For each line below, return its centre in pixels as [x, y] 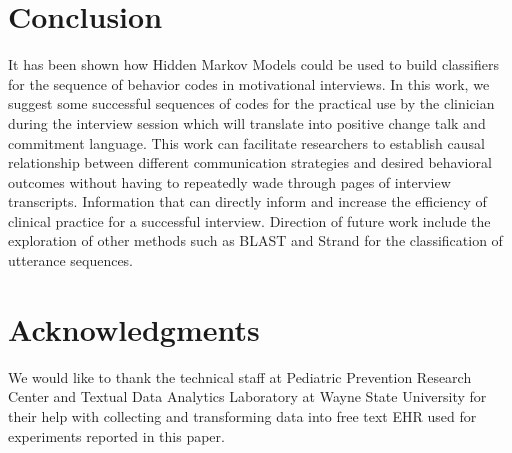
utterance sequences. [71, 260]
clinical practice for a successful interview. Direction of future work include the [249, 220]
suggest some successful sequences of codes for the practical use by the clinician [251, 103]
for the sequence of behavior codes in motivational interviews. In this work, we [249, 83]
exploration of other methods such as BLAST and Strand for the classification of [255, 240]
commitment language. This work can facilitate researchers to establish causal [246, 142]
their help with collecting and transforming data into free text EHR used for [242, 415]
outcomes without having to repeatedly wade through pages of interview [229, 181]
